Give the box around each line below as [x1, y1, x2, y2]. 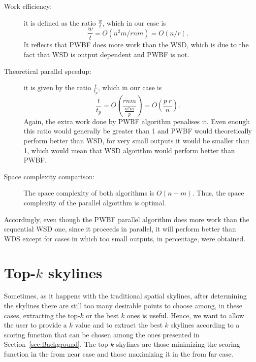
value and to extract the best [75, 320, 163, 330]
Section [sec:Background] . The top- [4, 339, 111, 349]
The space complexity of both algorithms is [24, 188, 155, 198]
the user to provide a [4, 320, 67, 330]
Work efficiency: [4, 1, 52, 11]
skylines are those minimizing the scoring [116, 339, 240, 349]
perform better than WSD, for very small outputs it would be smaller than [24, 135, 250, 145]
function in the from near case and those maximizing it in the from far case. [4, 349, 233, 359]
